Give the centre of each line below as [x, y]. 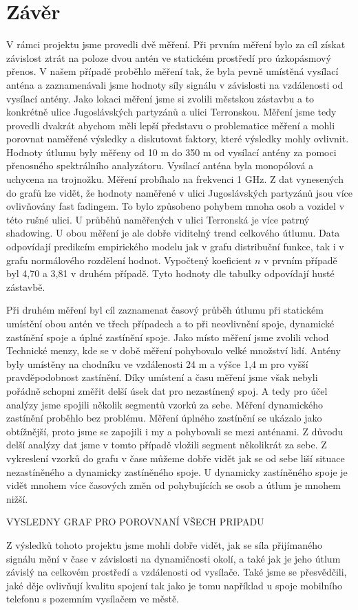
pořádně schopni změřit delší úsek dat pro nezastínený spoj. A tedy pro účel [167, 390]
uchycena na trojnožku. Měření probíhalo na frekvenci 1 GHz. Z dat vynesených [175, 179]
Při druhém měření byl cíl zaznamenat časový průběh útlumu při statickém [165, 310]
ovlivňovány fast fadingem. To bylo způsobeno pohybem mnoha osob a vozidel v [176, 206]
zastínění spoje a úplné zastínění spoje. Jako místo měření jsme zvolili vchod [168, 337]
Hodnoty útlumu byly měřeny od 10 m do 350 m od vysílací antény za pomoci [171, 152]
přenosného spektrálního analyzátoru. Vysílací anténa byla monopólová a [160, 165]
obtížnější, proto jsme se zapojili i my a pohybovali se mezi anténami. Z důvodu [175, 431]
